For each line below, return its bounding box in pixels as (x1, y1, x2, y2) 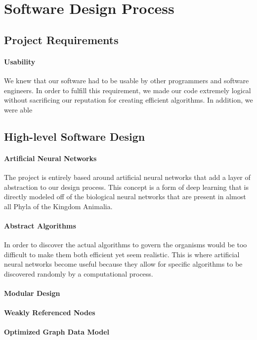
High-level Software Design (4, 128, 145, 144)
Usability (4, 56, 36, 66)
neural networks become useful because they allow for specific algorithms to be (4, 259, 243, 269)
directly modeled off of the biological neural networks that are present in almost (4, 191, 246, 202)
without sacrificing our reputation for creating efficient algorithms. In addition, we (4, 95, 253, 105)
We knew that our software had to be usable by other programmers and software (4, 75, 249, 85)
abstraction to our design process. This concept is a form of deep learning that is (4, 181, 249, 192)
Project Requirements (4, 32, 119, 47)
